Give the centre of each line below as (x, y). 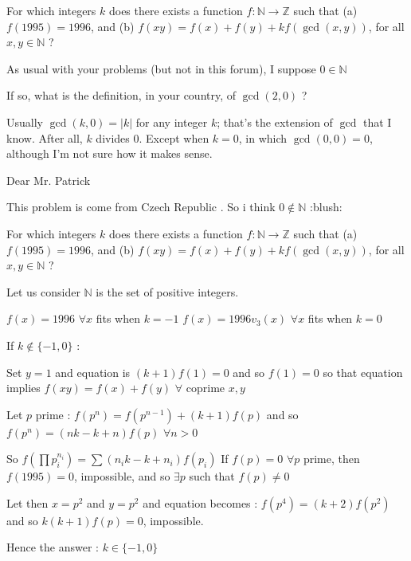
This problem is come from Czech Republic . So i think (141, 207)
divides (113, 137)
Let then (27, 502)
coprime (205, 388)
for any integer (172, 122)
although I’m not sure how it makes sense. (110, 153)
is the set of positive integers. (167, 291)
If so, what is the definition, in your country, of (121, 95)
